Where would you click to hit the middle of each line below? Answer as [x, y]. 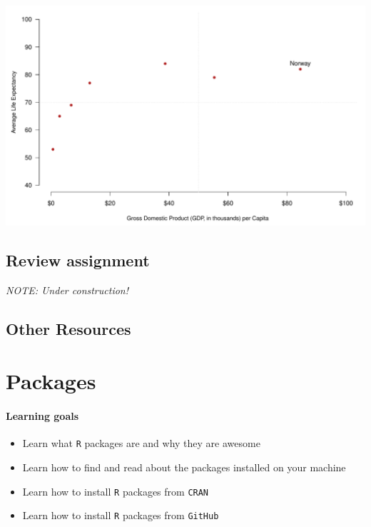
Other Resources [68, 328]
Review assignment [78, 260]
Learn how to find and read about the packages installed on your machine [184, 467]
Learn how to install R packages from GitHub [121, 515]
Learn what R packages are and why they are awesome [141, 443]
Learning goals [42, 416]
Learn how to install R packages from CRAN [116, 491]
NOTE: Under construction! [67, 290]
